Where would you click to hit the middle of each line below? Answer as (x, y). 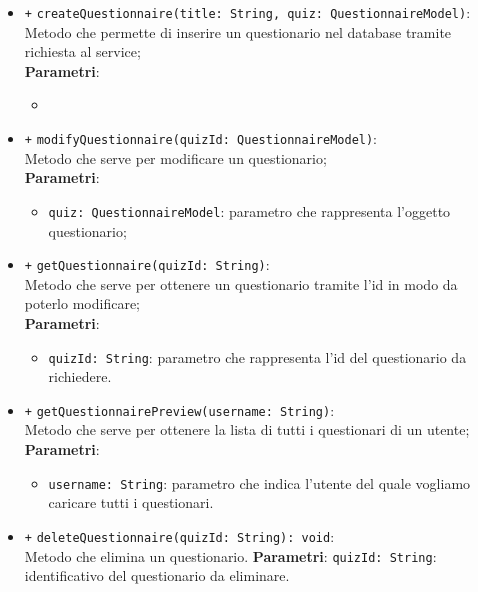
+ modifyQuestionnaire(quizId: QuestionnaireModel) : (201, 138)
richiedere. (80, 376)
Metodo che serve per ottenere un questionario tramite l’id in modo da (241, 283)
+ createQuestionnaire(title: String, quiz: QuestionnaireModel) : (247, 12)
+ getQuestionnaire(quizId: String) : (147, 264)
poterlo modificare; (82, 303)
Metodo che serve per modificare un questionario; (175, 157)
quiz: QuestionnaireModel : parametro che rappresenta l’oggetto (249, 210)
